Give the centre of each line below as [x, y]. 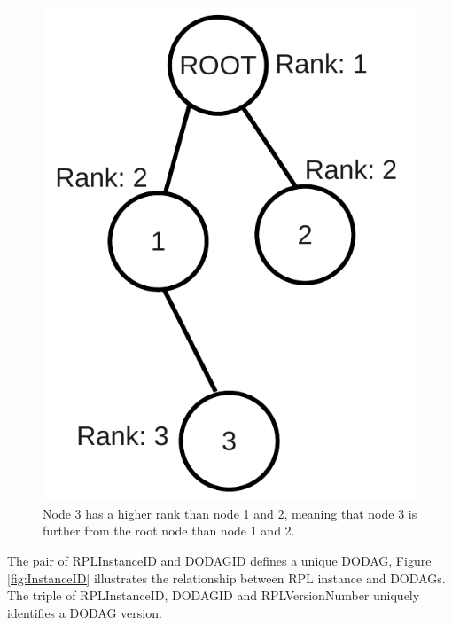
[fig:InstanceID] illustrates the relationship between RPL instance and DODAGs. [226, 578]
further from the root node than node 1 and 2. [169, 531]
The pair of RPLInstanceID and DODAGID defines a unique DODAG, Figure [219, 561]
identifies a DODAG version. [85, 612]
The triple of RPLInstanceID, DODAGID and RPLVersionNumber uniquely [214, 595]
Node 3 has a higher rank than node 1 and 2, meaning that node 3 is [230, 513]
